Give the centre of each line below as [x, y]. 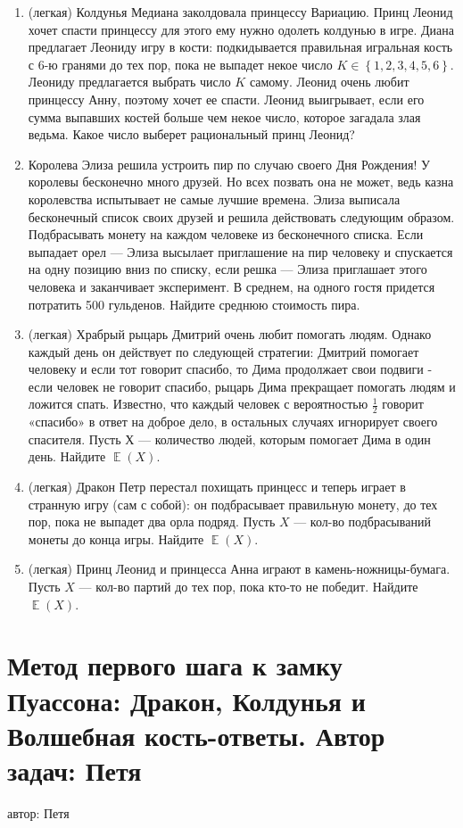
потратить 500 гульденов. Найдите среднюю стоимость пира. [194, 304]
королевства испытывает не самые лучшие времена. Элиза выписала [214, 199]
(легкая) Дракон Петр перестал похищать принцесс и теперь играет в [217, 487]
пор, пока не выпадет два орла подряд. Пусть [152, 522]
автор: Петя [38, 812]
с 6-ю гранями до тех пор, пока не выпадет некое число [180, 64]
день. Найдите [67, 456]
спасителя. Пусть [74, 439]
